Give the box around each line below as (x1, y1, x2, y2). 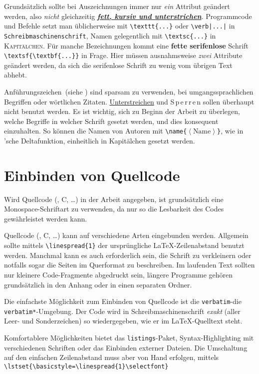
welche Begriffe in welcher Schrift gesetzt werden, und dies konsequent (4, 115, 219, 126)
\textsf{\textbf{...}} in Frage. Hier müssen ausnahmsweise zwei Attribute (4, 50, 243, 60)
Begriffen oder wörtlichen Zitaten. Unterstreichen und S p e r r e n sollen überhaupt (4, 96, 255, 106)
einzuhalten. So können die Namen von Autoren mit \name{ (4, 125, 187, 136)
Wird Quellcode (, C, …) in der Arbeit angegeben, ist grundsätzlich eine (4, 193, 224, 204)
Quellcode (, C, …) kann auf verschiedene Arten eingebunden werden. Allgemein (4, 230, 249, 240)
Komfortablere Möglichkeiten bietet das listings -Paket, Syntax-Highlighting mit (4, 332, 254, 342)
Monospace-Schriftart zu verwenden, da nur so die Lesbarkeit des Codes (4, 203, 224, 214)
